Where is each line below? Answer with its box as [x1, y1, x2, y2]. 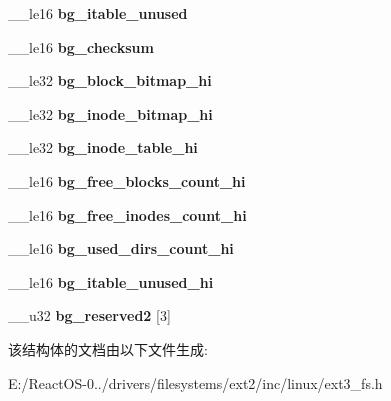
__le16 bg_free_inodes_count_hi [8, 204, 247, 225]
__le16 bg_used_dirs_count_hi [8, 238, 234, 259]
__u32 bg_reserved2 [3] [8, 305, 171, 326]
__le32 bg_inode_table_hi [8, 137, 198, 158]
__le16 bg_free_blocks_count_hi [8, 170, 246, 191]
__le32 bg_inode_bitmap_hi [8, 103, 213, 124]
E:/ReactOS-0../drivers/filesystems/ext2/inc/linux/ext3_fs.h [8, 372, 383, 393]
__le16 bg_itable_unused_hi [8, 271, 214, 292]
